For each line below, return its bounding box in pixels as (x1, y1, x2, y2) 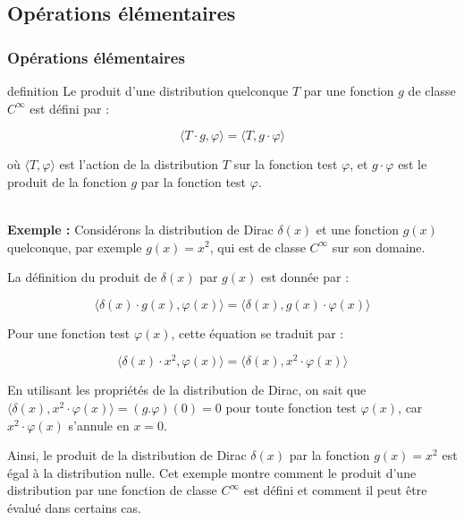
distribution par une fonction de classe (7, 481, 217, 499)
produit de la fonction (7, 172, 127, 191)
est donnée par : (260, 268, 350, 286)
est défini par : (30, 98, 110, 117)
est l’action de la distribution (59, 155, 219, 174)
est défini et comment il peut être (243, 481, 427, 499)
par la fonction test (140, 172, 247, 191)
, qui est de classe (209, 237, 306, 256)
